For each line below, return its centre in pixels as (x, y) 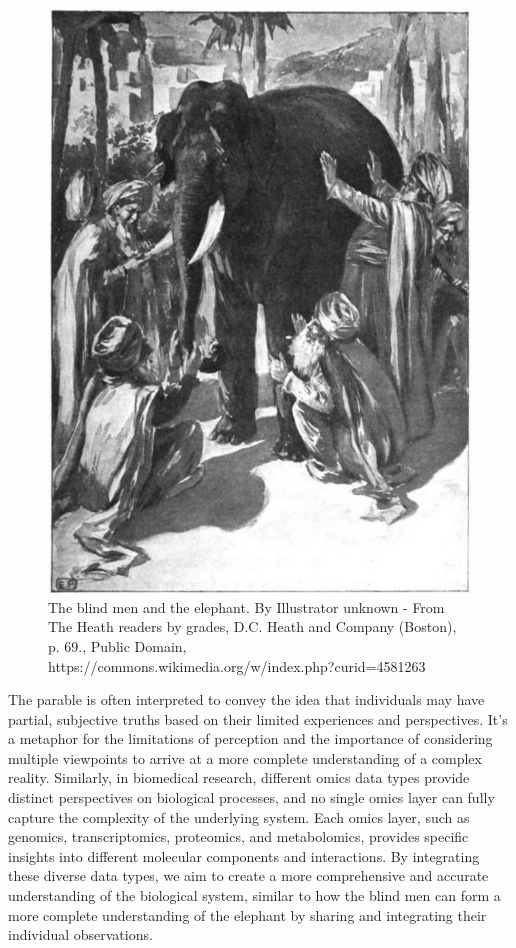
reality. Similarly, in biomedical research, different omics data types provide (239, 777)
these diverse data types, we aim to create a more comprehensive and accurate (248, 875)
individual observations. (80, 934)
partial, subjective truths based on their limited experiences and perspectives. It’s (258, 718)
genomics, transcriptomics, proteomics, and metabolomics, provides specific (238, 836)
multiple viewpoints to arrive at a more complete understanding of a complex (245, 757)
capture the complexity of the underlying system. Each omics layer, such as (239, 816)
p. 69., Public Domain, (117, 645)
